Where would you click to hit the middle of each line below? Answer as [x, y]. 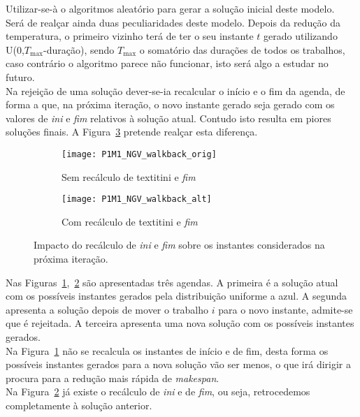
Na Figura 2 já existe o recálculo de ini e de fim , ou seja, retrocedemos [158, 392]
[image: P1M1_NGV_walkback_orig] [139, 154]
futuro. [20, 76]
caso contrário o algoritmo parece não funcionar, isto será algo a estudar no [167, 63]
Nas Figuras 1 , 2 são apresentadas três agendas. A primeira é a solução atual [172, 282]
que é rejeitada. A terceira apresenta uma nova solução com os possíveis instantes [180, 323]
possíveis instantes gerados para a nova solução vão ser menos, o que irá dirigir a [178, 364]
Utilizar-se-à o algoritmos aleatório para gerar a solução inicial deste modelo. [170, 8]
